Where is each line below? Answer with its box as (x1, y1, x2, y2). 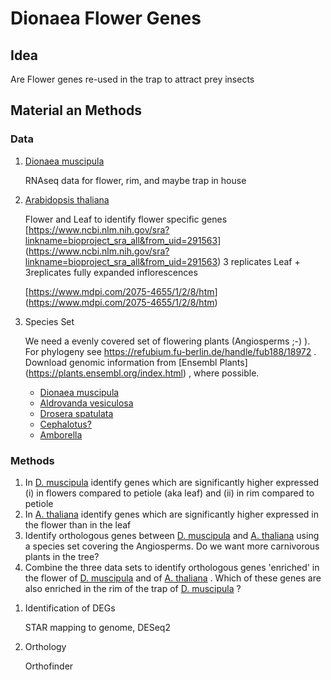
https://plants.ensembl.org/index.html (28, 367, 183, 379)
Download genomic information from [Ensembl (24, 356, 218, 368)
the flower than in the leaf (24, 518, 132, 531)
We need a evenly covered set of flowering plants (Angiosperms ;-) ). (24, 335, 311, 347)
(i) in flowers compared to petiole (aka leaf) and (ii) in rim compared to (24, 487, 315, 499)
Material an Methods (10, 102, 142, 119)
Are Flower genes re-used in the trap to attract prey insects (10, 73, 255, 85)
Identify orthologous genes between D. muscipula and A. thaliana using (24, 529, 320, 541)
